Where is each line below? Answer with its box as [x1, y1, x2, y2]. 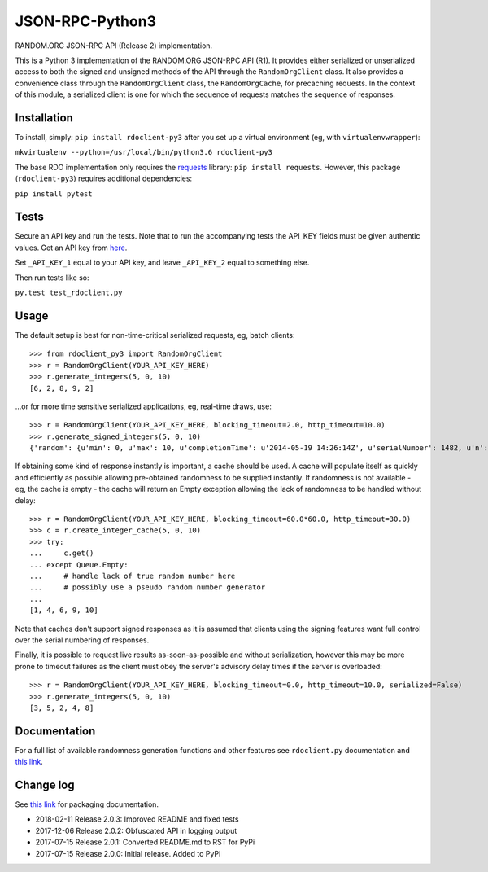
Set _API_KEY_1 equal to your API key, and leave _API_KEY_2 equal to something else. [15, 257, 310, 268]
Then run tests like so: [15, 273, 89, 283]
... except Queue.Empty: [29, 560, 129, 569]
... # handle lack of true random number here [29, 571, 236, 581]
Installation [15, 111, 73, 125]
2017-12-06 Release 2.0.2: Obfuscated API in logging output [35, 826, 237, 835]
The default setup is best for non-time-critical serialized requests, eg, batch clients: [15, 330, 295, 340]
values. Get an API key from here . [15, 243, 128, 252]
